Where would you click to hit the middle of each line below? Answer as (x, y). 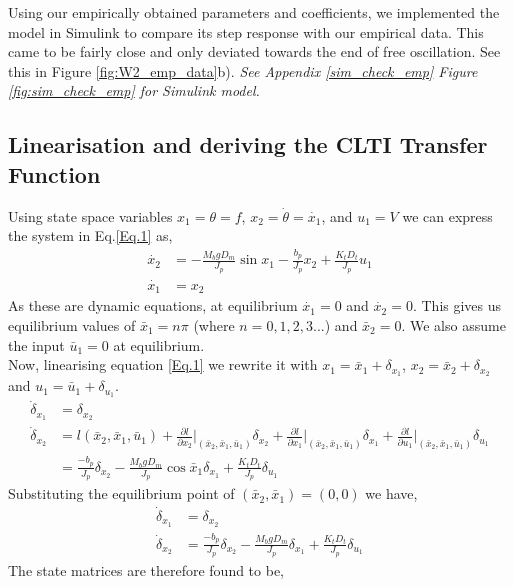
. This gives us (457, 305)
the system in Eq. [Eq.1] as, (90, 235)
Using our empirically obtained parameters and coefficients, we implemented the (254, 12)
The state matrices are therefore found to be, (146, 569)
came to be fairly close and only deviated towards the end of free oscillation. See (254, 51)
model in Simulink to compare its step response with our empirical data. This (246, 31)
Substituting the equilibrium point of (121, 493)
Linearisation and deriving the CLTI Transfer (248, 144)
